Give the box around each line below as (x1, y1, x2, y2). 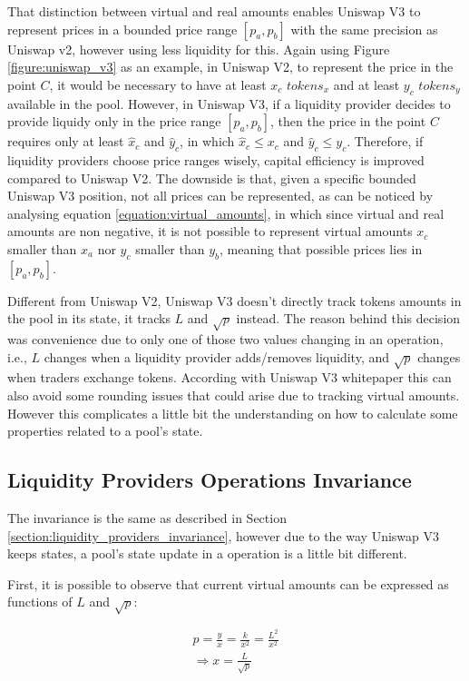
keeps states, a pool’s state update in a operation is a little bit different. (7, 544, 407, 563)
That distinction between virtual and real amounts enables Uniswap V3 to (7, 2, 421, 20)
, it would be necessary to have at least (49, 74, 267, 94)
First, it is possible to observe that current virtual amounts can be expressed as (7, 574, 449, 593)
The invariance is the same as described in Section (7, 508, 287, 528)
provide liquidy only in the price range (7, 112, 221, 131)
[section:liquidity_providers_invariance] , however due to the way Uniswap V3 (7, 526, 440, 545)
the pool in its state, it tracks (7, 309, 171, 328)
